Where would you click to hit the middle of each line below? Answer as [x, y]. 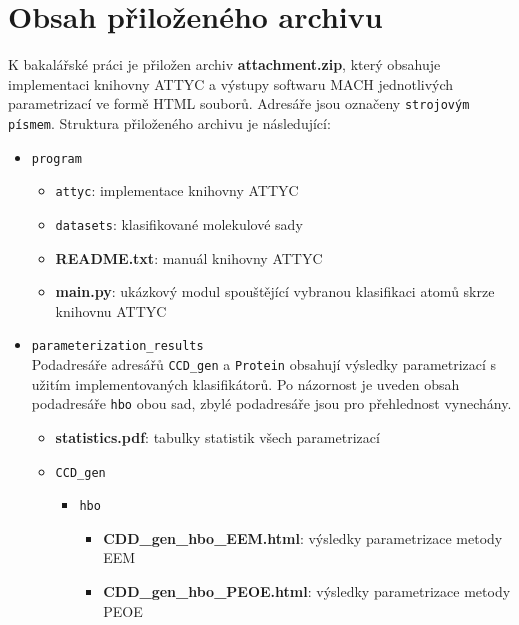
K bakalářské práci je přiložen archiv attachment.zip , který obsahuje [224, 64]
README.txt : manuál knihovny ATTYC [189, 257]
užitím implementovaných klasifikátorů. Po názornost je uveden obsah [245, 383]
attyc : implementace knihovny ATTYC [177, 190]
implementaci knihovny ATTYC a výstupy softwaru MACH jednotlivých [231, 83]
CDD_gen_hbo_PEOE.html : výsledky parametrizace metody [307, 591]
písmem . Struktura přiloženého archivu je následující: [169, 122]
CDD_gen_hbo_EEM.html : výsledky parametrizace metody [303, 537]
